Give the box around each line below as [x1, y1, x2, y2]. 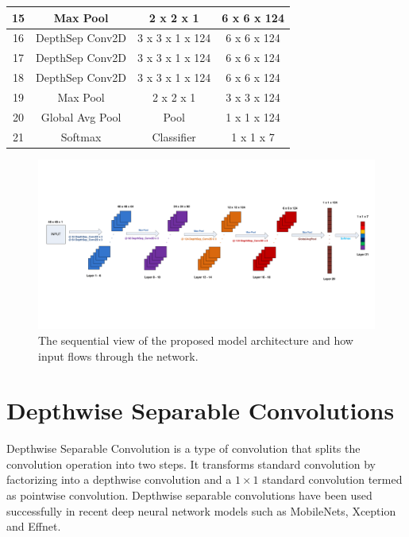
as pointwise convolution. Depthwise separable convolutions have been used [6, 487, 372, 503]
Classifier [152, 128, 196, 145]
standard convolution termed [262, 471, 403, 488]
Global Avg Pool [41, 108, 122, 125]
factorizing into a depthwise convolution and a [6, 471, 232, 488]
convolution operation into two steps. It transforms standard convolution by [6, 455, 376, 472]
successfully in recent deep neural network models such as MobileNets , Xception [6, 502, 396, 519]
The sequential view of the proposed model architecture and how [38, 331, 353, 348]
